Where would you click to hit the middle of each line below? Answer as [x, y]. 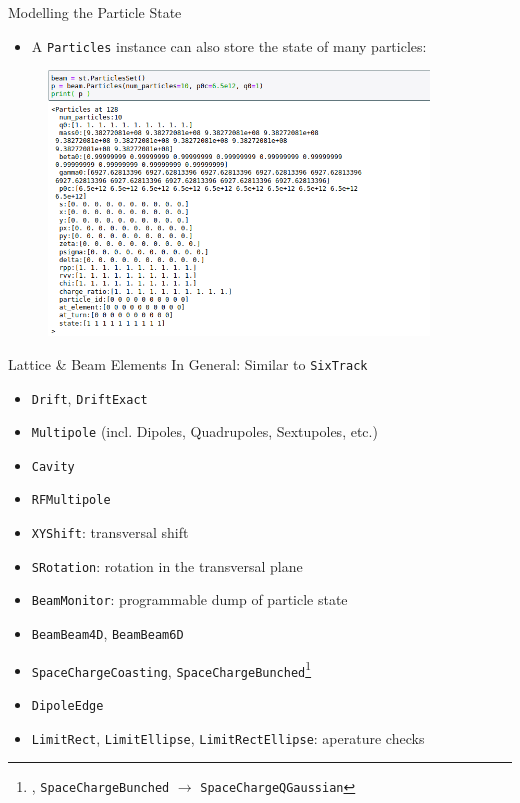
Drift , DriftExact [89, 397]
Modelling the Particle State [95, 12]
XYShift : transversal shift [110, 532]
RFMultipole [71, 500]
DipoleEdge [67, 706]
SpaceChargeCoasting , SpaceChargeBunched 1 [171, 669]
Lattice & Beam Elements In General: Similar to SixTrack [188, 363]
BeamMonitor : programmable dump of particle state [189, 599]
